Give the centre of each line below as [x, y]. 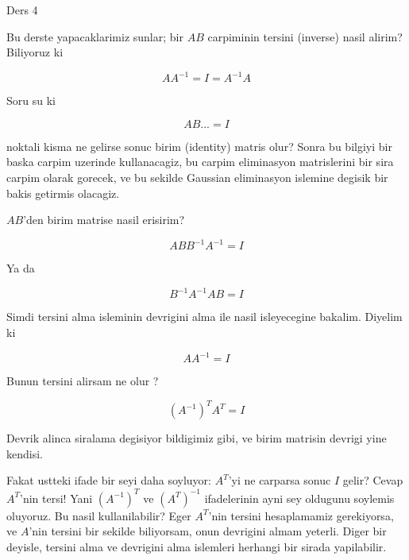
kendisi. [25, 453]
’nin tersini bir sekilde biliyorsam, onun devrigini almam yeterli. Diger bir [208, 531]
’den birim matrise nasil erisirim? [104, 220]
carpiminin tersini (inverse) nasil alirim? [305, 36]
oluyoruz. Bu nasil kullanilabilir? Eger [99, 515]
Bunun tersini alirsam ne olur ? [83, 381]
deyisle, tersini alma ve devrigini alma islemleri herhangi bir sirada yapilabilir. [197, 546]
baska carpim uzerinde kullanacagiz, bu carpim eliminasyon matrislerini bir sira [200, 162]
